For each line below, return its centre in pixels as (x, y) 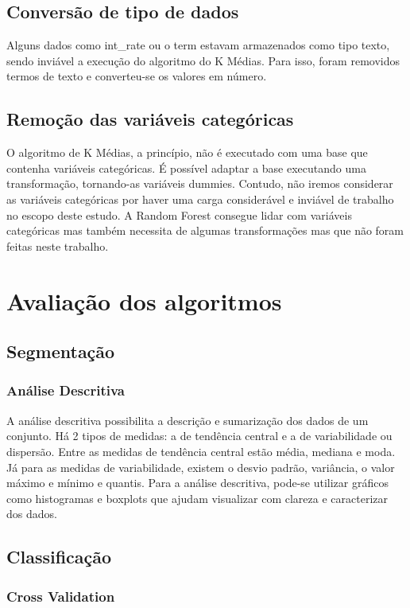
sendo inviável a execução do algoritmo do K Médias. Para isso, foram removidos (203, 60)
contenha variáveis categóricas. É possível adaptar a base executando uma (186, 168)
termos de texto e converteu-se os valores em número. (137, 76)
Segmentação (61, 351)
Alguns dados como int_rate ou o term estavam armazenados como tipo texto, (198, 45)
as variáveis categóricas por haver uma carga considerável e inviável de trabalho (200, 199)
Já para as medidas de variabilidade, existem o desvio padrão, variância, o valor (201, 467)
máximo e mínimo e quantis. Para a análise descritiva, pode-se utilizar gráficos (197, 483)
